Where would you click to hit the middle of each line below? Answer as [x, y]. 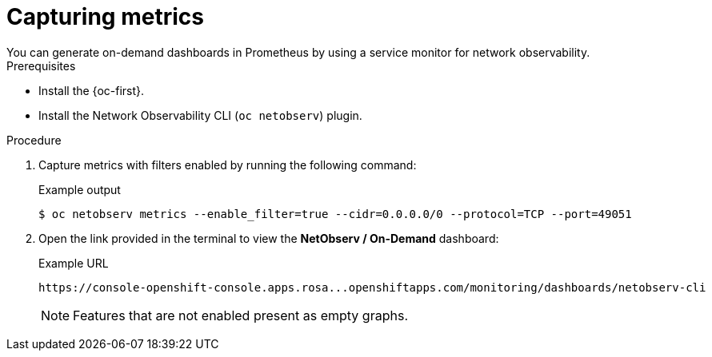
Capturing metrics [105, 17]
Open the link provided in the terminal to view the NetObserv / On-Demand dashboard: [269, 238]
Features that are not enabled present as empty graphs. [240, 315]
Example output [80, 189]
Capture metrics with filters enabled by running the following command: [228, 165]
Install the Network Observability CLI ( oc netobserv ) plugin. [200, 115]
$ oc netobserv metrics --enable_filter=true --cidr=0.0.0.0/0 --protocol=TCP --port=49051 [335, 214]
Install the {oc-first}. [92, 90]
